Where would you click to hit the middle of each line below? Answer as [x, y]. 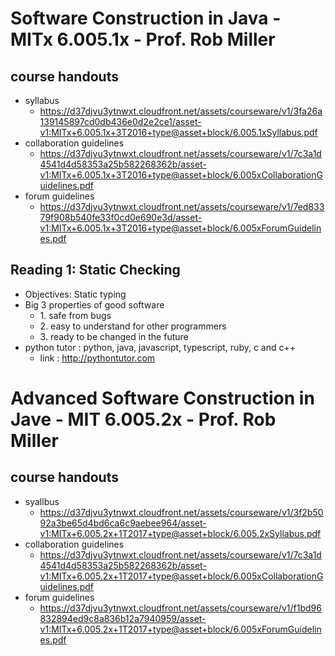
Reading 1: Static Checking [95, 270]
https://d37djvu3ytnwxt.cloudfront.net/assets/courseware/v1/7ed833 [182, 206]
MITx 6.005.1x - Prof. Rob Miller [143, 39]
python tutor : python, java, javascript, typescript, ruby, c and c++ [160, 347]
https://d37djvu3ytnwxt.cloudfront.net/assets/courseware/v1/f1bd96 [180, 608]
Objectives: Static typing [75, 294]
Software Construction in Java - [146, 18]
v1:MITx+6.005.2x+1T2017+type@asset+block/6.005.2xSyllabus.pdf [180, 533]
